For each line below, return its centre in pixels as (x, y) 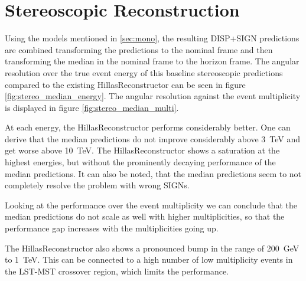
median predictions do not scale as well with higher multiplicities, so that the (145, 216)
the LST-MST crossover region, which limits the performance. (117, 271)
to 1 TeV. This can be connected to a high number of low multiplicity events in (149, 259)
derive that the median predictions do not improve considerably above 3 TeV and (153, 138)
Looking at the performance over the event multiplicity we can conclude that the (151, 205)
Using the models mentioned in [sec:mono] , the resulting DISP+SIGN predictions (152, 38)
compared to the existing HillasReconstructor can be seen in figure (125, 84)
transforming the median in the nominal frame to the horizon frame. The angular (152, 61)
